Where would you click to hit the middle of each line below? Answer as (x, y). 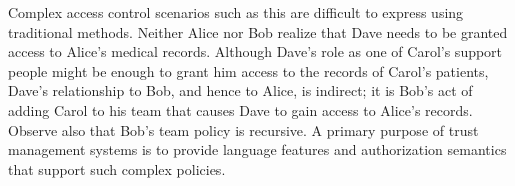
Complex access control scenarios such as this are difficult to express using (236, 12)
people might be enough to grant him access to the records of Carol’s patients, (248, 70)
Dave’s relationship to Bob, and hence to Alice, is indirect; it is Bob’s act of (240, 90)
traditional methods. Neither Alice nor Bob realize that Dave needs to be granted (258, 31)
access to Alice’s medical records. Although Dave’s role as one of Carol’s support (255, 51)
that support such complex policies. (117, 168)
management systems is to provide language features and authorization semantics (257, 149)
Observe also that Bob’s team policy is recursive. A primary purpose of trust (243, 129)
